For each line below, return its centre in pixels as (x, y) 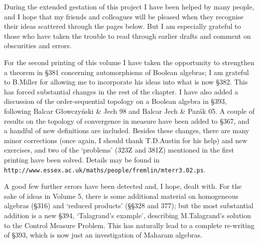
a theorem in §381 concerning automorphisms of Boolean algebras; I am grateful (127, 72)
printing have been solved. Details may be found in (82, 159)
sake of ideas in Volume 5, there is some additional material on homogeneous (121, 196)
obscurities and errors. (38, 45)
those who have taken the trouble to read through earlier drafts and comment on (128, 36)
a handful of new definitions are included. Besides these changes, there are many (127, 130)
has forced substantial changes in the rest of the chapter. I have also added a (121, 91)
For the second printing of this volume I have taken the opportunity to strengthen (129, 62)
